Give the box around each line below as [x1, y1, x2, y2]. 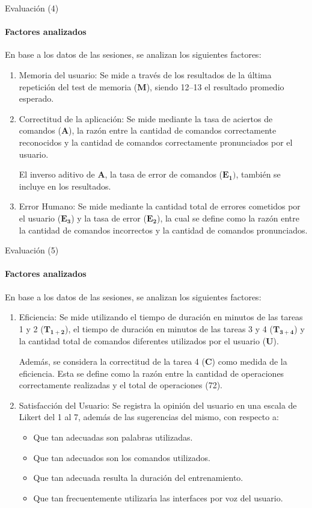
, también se [236, 168, 281, 181]
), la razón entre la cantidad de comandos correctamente [69, 124, 277, 137]
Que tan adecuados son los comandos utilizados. [33, 451, 210, 463]
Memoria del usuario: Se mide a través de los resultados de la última [19, 68, 272, 81]
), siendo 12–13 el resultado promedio [146, 80, 284, 93]
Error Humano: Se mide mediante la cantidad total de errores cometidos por [19, 200, 301, 212]
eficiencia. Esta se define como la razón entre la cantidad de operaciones [19, 367, 284, 379]
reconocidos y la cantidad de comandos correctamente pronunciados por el [19, 135, 293, 148]
